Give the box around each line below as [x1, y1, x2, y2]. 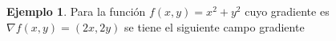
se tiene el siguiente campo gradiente [124, 18, 305, 35]
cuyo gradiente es [245, 3, 330, 19]
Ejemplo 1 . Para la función [6, 3, 146, 19]
